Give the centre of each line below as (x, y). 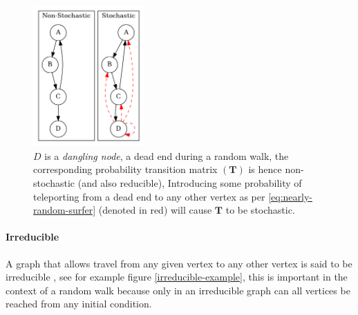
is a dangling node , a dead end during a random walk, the (167, 155)
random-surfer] (65, 210)
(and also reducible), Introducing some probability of (190, 183)
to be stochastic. (260, 210)
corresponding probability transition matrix (125, 169)
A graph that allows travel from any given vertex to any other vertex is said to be (179, 263)
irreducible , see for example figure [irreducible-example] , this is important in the (177, 277)
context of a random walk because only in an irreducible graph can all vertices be (178, 290)
